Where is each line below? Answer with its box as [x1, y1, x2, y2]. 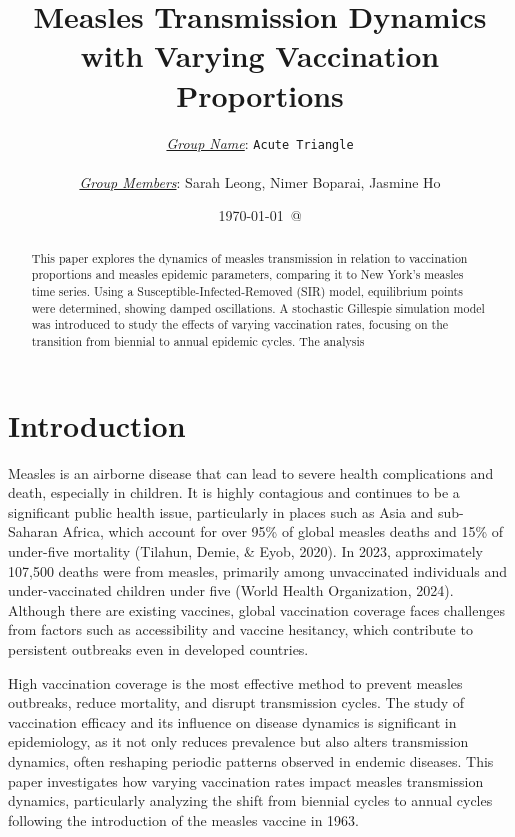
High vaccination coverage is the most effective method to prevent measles [8, 672, 463, 693]
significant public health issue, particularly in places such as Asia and [8, 501, 434, 522]
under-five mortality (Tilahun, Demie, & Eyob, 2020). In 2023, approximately [8, 540, 483, 561]
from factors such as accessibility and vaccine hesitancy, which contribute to [8, 619, 473, 640]
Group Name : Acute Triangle [166, 132, 354, 153]
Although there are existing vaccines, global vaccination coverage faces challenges [8, 599, 505, 620]
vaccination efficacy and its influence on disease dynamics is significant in [8, 711, 457, 732]
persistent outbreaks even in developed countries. [8, 638, 309, 659]
